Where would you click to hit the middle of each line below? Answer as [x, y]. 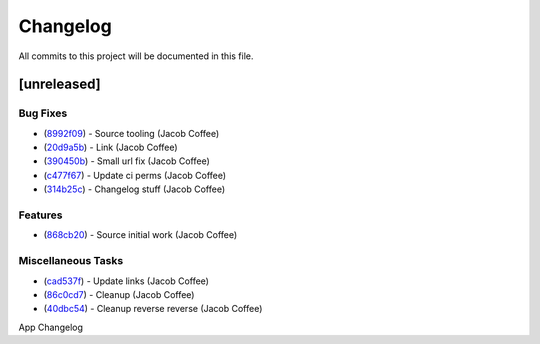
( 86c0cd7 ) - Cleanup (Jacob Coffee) [119, 294]
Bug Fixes [43, 113]
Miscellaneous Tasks [71, 261]
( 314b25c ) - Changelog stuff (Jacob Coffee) [134, 189]
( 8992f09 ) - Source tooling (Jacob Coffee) [131, 133]
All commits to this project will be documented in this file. [136, 56]
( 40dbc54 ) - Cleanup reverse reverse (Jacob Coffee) [153, 309]
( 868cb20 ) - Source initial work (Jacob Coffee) [140, 235]
